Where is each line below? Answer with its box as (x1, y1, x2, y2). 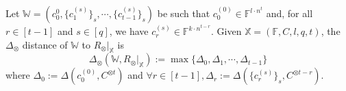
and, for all (266, 6, 313, 20)
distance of (22, 37, 68, 51)
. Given (211, 24, 242, 38)
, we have (109, 24, 149, 38)
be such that (157, 6, 210, 20)
